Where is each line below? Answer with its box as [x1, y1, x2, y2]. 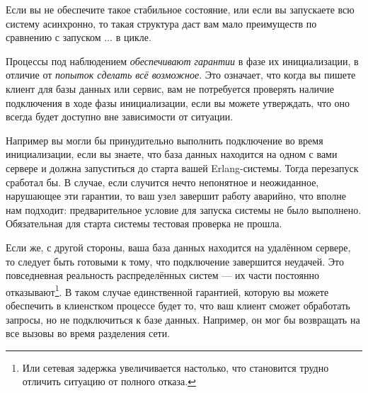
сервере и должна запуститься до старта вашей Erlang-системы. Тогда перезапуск [6, 160, 359, 175]
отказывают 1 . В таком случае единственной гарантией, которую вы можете [6, 282, 329, 299]
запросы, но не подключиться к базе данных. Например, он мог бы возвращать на [6, 312, 360, 326]
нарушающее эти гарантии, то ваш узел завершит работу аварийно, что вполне [6, 188, 346, 203]
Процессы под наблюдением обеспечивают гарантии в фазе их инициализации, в [6, 53, 359, 68]
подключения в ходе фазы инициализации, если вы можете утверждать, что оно [6, 95, 350, 110]
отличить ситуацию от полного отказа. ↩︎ [22, 374, 196, 389]
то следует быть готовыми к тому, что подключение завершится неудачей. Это [6, 254, 344, 268]
